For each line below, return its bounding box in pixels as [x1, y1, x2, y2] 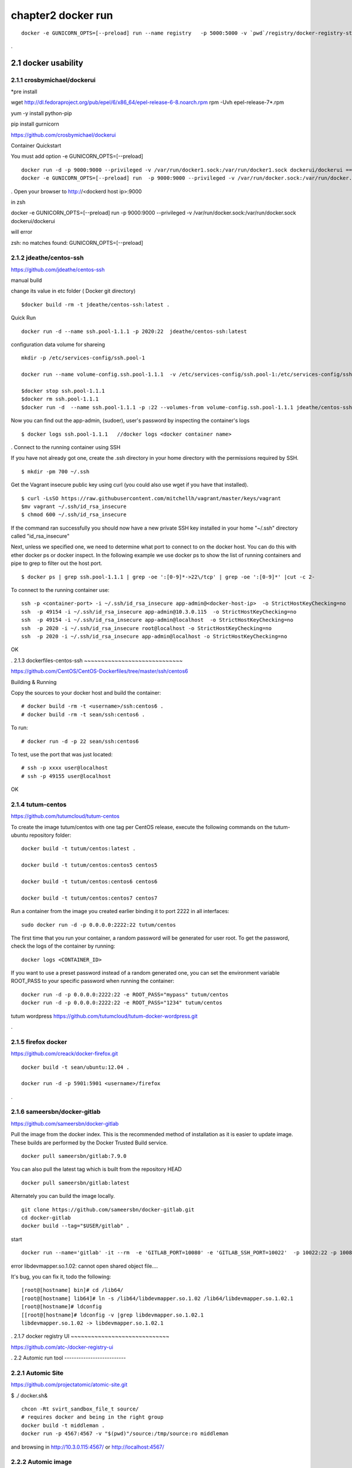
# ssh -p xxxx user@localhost [21, 765, 109, 772]
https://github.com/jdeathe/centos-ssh [11, 266, 105, 273]
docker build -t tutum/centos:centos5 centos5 [21, 862, 158, 868]
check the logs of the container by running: [11, 942, 116, 950]
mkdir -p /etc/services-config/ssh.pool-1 [21, 355, 145, 361]
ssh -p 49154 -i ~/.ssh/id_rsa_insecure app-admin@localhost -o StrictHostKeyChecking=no [21, 617, 293, 624]
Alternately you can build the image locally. [11, 1193, 115, 1200]
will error [11, 228, 32, 235]
